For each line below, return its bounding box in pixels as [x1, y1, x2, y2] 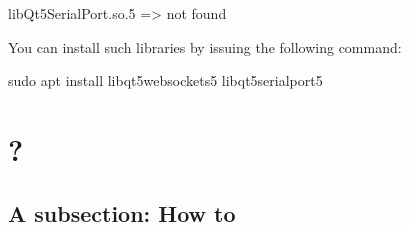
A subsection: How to [8, 197, 236, 228]
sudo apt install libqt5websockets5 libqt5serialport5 [8, 70, 323, 91]
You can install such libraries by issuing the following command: [8, 36, 402, 57]
